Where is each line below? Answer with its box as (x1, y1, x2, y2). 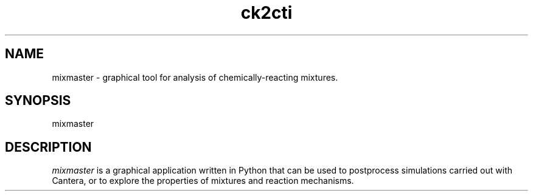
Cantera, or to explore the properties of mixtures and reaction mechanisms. (52, 175, 354, 186)
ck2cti (240, 2, 293, 23)
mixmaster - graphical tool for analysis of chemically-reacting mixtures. (52, 72, 338, 83)
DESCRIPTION (5, 139, 92, 155)
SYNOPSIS (5, 93, 71, 109)
